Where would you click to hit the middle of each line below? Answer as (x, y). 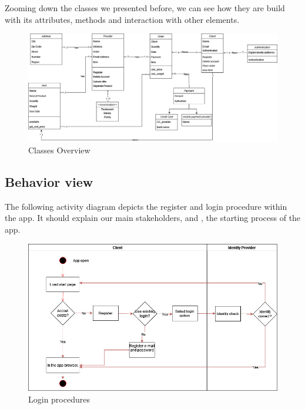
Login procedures (59, 399)
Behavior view (49, 182)
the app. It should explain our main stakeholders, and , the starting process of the (153, 218)
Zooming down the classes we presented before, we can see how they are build (145, 8)
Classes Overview (59, 150)
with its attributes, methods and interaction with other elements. (122, 19)
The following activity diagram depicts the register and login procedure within (146, 206)
